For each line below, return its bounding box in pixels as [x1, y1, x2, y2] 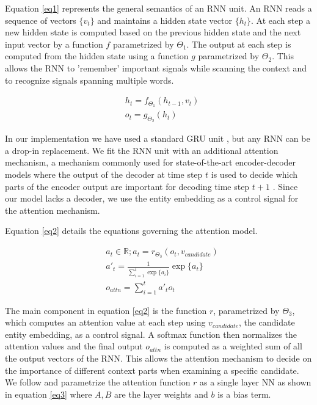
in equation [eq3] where [5, 387, 92, 400]
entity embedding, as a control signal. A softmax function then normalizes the [5, 327, 297, 340]
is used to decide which [211, 168, 298, 181]
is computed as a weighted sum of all [164, 340, 302, 352]
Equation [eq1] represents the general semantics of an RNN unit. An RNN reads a [5, 2, 312, 14]
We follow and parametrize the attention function [5, 376, 191, 389]
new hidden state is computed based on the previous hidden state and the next [5, 26, 301, 38]
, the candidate [238, 316, 295, 329]
